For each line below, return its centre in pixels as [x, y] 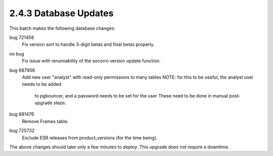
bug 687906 [22, 70]
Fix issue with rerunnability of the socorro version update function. [92, 61]
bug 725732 [22, 131]
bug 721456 [22, 37]
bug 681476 [22, 114]
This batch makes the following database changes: [62, 28]
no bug [17, 54]
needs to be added [42, 84]
